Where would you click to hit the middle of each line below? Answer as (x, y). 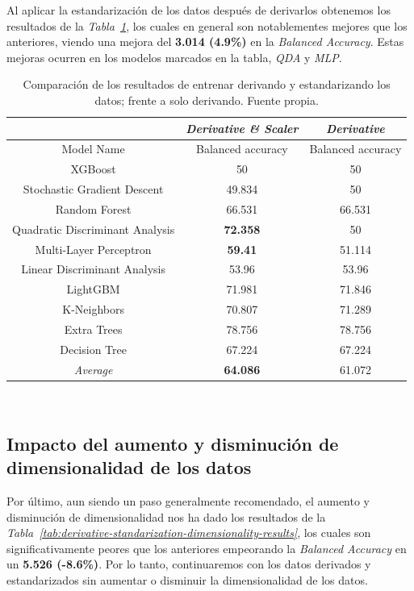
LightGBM (93, 289)
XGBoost (93, 169)
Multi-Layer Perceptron (93, 249)
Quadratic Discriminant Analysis (94, 229)
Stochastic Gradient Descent (93, 189)
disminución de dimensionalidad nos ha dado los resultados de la (166, 516)
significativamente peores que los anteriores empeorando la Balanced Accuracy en (207, 548)
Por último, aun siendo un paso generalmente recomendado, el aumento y (188, 500)
